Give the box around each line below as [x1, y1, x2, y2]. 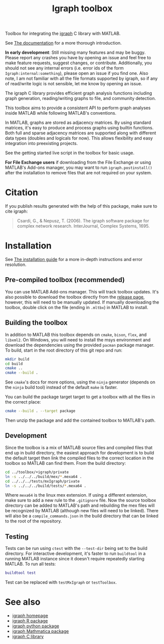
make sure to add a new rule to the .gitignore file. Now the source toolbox [5, 498, 157, 503]
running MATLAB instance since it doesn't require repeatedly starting [5, 556, 144, 562]
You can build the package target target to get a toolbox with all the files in [5, 394, 155, 400]
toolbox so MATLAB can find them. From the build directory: [5, 460, 126, 466]
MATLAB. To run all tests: [5, 561, 56, 567]
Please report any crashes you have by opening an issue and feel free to [5, 55, 151, 61]
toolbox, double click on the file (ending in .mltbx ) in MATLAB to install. [5, 304, 148, 310]
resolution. [5, 262, 27, 267]
